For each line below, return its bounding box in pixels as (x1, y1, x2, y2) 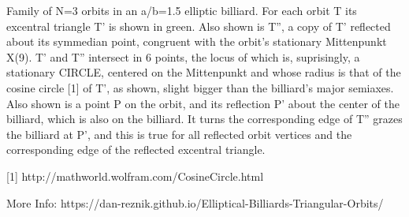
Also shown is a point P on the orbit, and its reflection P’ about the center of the (6, 95, 400, 111)
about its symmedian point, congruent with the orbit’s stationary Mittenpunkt (6, 33, 387, 50)
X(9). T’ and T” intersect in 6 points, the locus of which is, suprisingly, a (6, 48, 360, 65)
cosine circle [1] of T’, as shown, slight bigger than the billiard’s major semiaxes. (6, 79, 394, 95)
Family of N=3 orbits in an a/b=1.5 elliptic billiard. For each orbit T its (6, 2, 357, 18)
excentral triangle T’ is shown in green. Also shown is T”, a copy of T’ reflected (6, 17, 391, 34)
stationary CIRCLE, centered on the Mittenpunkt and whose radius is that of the (6, 64, 401, 80)
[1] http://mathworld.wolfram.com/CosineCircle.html (6, 167, 264, 184)
